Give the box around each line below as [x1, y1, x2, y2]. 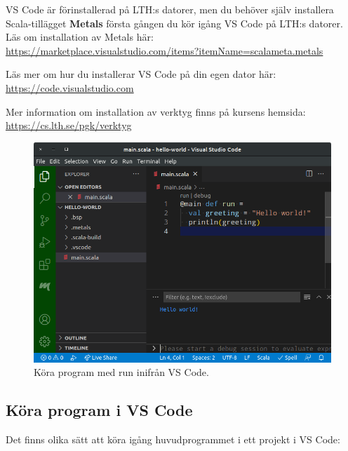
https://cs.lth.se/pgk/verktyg [6, 118, 132, 133]
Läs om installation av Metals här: [6, 29, 154, 44]
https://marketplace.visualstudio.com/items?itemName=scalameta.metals [6, 43, 323, 58]
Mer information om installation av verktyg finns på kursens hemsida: [6, 104, 306, 119]
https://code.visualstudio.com [6, 80, 134, 95]
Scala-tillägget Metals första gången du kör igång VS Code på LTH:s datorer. [6, 15, 343, 30]
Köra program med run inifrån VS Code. [34, 365, 209, 379]
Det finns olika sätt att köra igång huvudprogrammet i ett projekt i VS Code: [6, 432, 340, 447]
